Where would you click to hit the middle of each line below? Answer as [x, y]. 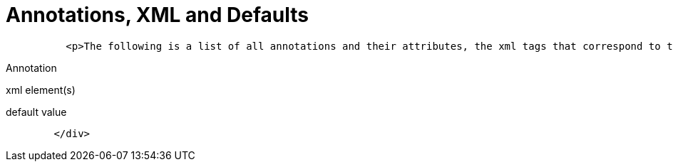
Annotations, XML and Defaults [157, 15]
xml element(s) [41, 90]
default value [36, 112]
